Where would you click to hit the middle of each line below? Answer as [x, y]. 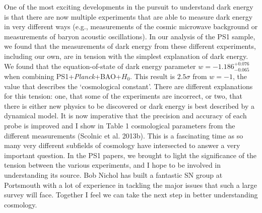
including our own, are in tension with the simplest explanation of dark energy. [126, 56]
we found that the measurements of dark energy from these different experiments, [130, 46]
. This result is [153, 76]
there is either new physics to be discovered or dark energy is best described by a [129, 105]
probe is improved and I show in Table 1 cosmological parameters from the [120, 125]
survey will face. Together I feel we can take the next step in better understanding [131, 195]
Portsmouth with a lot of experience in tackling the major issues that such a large [130, 185]
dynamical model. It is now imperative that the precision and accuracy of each [125, 116]
